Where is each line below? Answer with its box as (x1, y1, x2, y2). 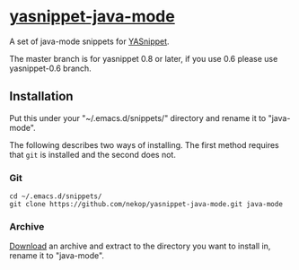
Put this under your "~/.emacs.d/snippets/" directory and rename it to (9, 112, 267, 123)
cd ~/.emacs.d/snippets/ (9, 192, 102, 201)
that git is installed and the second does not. (9, 149, 177, 160)
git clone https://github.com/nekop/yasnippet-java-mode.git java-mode (9, 200, 283, 209)
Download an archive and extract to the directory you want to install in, (9, 240, 271, 252)
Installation (9, 89, 74, 104)
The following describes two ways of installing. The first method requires (9, 139, 280, 150)
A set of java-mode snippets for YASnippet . (9, 36, 170, 47)
